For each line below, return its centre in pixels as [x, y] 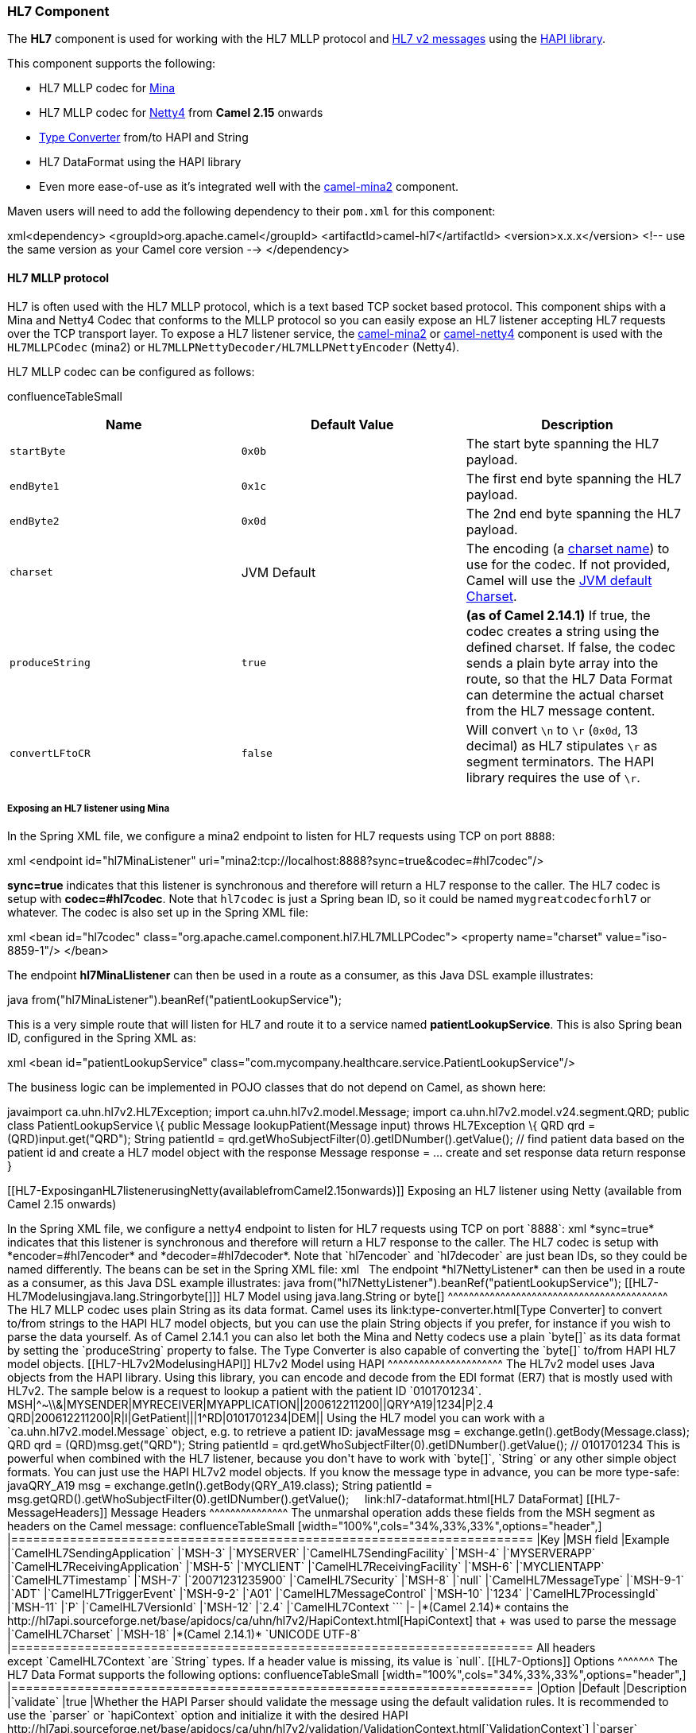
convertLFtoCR [50, 754]
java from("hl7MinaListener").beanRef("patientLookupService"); [174, 1000]
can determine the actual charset [565, 694]
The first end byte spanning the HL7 [574, 478]
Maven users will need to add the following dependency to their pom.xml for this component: [251, 211]
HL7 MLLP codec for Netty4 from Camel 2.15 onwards [181, 113]
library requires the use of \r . [553, 777]
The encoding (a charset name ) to [568, 548]
